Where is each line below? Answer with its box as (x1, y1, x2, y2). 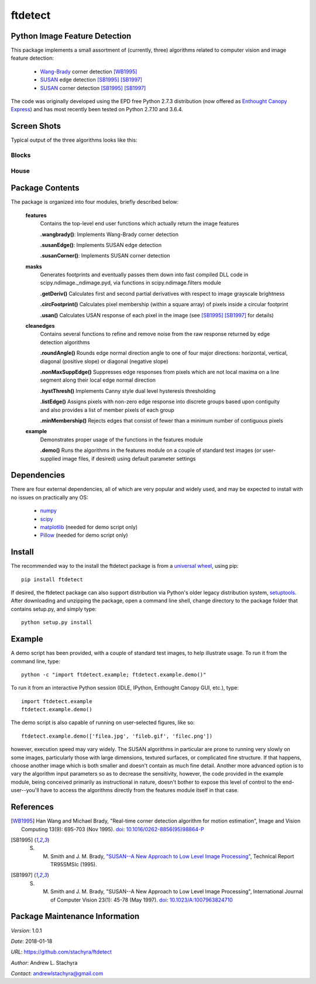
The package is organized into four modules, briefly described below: (11, 198, 179, 205)
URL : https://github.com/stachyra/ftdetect (11, 948, 112, 955)
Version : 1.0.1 (11, 927, 42, 934)
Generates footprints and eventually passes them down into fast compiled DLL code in (40, 271, 249, 278)
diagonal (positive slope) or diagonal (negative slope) (40, 358, 169, 365)
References (11, 802, 54, 812)
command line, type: (11, 657, 61, 664)
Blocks (11, 151, 31, 159)
